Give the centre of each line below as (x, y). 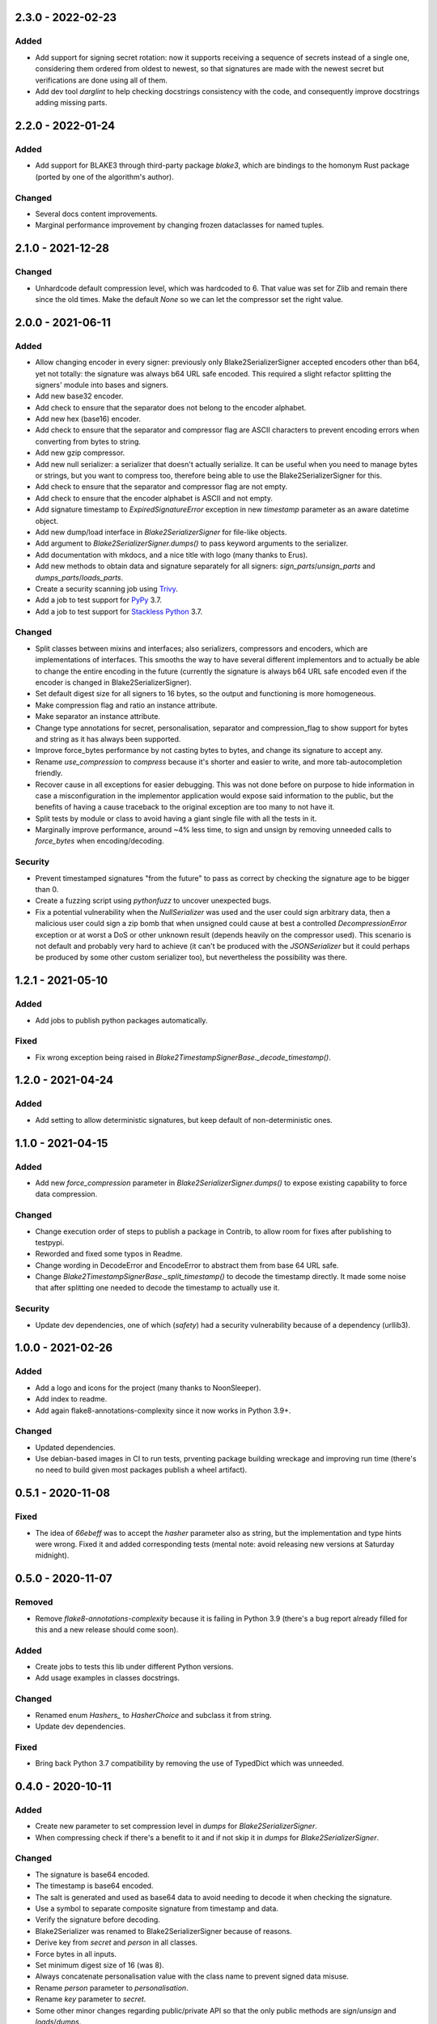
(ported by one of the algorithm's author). (104, 176)
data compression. (66, 1194)
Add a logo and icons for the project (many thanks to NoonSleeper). (148, 1388)
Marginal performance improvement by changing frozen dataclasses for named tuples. (180, 225)
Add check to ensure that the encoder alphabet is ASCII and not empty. (154, 498)
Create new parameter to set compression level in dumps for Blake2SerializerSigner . (176, 1826)
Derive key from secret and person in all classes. (117, 1942)
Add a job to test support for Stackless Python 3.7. (119, 611)
